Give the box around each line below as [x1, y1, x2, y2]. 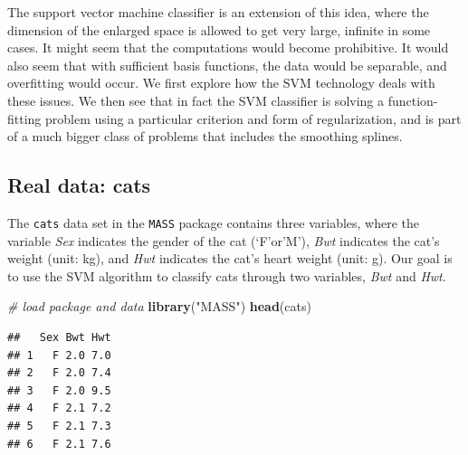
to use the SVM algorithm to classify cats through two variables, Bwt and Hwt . [7, 266, 446, 285]
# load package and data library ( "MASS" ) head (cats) [7, 297, 311, 316]
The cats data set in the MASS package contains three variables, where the [7, 213, 420, 232]
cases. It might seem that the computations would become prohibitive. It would [7, 38, 449, 57]
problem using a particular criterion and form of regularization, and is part [45, 109, 462, 128]
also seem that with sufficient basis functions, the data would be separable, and [7, 55, 447, 74]
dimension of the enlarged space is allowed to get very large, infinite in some [7, 20, 431, 39]
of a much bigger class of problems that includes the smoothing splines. [7, 127, 403, 146]
